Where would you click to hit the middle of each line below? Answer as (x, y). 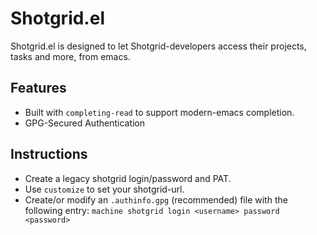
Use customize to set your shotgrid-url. (104, 189)
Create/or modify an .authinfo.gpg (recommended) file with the (156, 199)
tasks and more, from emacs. (70, 56)
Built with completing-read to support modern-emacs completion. (159, 112)
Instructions (49, 154)
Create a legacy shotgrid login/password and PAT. (128, 178)
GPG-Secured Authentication (85, 123)
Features (38, 88)
